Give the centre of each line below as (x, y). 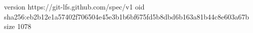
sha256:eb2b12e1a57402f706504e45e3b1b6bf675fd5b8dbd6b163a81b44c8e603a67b (126, 16)
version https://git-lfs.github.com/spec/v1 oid (74, 6)
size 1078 (18, 26)
